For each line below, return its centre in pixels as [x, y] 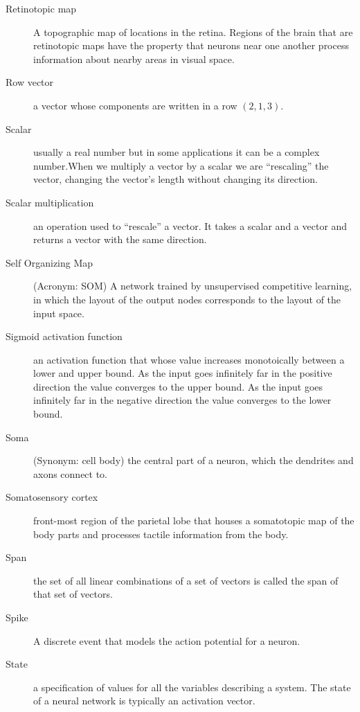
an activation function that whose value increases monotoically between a [189, 359]
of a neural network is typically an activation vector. [144, 701]
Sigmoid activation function [64, 336]
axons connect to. [71, 473]
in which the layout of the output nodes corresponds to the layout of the [187, 299]
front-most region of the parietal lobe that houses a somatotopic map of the [194, 520]
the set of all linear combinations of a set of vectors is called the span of [186, 580]
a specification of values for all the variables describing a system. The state [192, 687]
